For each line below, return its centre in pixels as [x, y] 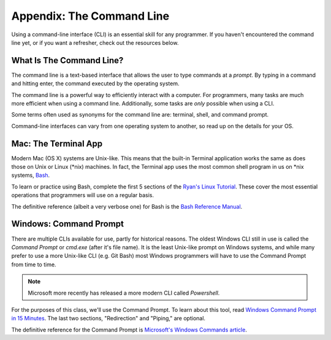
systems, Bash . [31, 176]
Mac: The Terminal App [57, 143]
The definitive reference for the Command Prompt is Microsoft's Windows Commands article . [129, 330]
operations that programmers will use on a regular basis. [83, 195]
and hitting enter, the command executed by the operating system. [95, 83]
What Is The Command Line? [67, 60]
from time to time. [34, 265]
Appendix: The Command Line [90, 16]
